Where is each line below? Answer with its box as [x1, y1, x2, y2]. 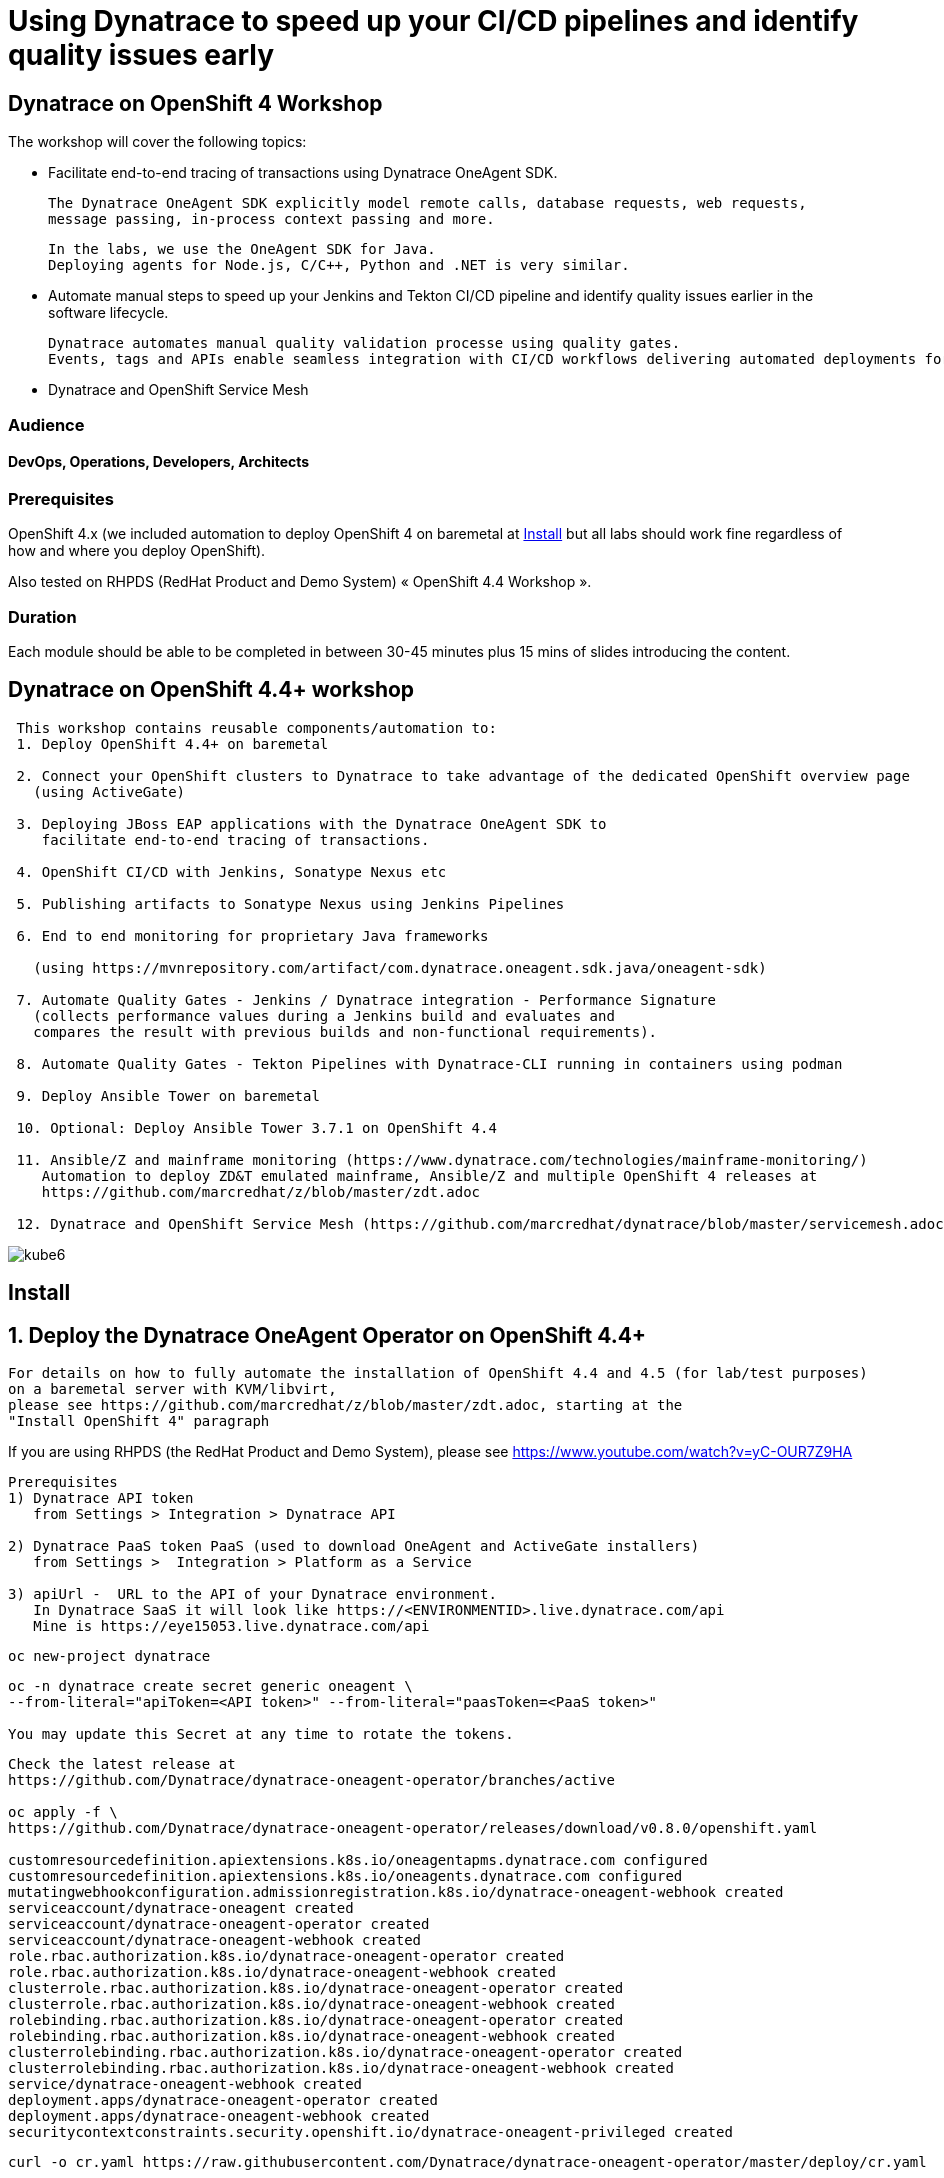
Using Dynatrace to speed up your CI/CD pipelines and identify [8, 4, 859, 38]
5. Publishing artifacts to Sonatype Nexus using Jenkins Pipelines [16, 895, 565, 912]
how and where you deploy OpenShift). [8, 542, 266, 560]
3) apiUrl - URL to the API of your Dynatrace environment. [8, 1586, 497, 1602]
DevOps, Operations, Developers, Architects [8, 453, 310, 471]
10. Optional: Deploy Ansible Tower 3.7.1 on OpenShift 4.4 [16, 1119, 497, 1136]
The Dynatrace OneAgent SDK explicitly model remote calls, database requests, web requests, [48, 195, 807, 212]
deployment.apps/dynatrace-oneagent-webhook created [8, 2108, 430, 2124]
